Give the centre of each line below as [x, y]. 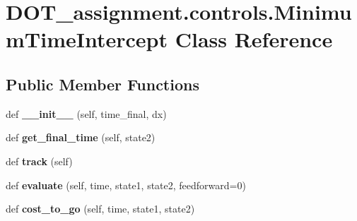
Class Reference [254, 39]
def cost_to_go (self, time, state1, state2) [100, 209]
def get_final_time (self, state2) [81, 137]
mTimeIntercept [87, 39]
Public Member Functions [103, 84]
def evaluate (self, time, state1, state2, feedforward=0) [126, 185]
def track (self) [39, 161]
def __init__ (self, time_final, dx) [86, 113]
